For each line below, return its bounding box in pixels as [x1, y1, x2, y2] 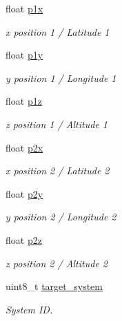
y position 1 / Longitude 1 [6, 70, 116, 85]
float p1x [6, 1, 43, 15]
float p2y [6, 186, 43, 200]
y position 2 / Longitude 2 [6, 209, 116, 224]
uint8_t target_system [6, 279, 103, 293]
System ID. [6, 302, 53, 316]
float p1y [6, 48, 43, 62]
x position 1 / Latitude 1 [6, 24, 110, 39]
